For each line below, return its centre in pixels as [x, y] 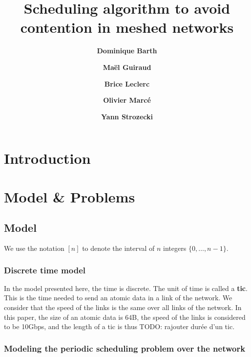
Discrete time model [45, 270]
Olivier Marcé [127, 100]
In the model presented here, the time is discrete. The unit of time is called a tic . [126, 288]
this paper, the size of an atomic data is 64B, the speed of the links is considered [125, 317]
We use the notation [34, 248]
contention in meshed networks [127, 27]
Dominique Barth [127, 51]
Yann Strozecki [127, 116]
